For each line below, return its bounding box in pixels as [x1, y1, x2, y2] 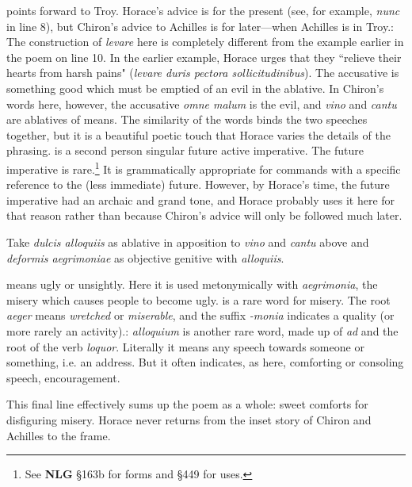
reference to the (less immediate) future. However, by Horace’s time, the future [6, 176, 390, 193]
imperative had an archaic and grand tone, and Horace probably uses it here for [6, 191, 395, 208]
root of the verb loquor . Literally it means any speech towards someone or [6, 338, 364, 355]
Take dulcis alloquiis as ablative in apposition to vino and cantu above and [6, 233, 369, 250]
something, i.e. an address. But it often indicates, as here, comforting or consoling [6, 354, 404, 370]
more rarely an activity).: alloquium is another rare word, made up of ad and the [6, 322, 399, 339]
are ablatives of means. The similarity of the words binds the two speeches [6, 111, 368, 128]
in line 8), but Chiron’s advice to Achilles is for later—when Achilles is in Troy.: [6, 17, 394, 34]
